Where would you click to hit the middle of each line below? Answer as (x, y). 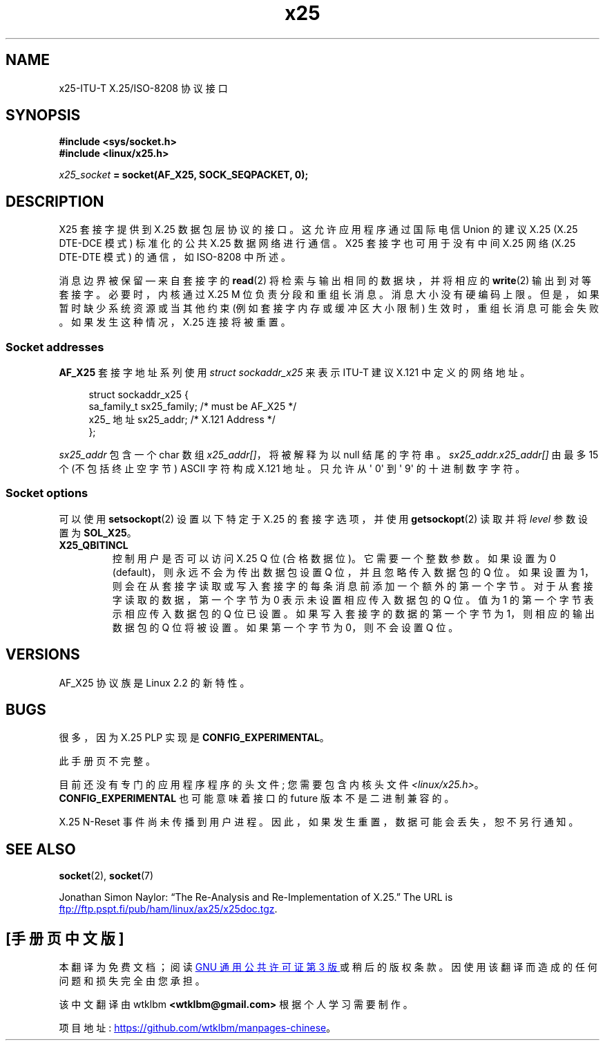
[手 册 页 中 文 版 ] (65, 938)
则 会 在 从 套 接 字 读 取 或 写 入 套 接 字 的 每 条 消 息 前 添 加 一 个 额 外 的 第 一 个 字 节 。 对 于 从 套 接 (353, 586)
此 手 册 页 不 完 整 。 (107, 761)
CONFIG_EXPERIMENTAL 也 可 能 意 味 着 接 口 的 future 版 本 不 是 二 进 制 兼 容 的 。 (257, 798)
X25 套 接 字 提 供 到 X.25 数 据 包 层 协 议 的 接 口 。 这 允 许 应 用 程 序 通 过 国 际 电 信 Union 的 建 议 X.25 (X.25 (318, 230)
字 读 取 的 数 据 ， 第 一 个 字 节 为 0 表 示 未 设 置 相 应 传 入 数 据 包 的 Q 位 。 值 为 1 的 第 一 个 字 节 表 (353, 599)
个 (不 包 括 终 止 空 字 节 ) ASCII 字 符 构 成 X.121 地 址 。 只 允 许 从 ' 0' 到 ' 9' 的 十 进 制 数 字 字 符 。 (292, 469)
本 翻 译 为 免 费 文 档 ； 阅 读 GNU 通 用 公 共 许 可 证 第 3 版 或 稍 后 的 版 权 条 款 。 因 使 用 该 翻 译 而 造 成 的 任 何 (328, 967)
